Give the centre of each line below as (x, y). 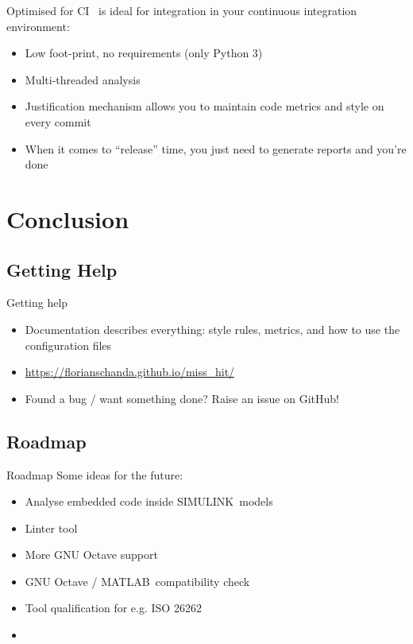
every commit (58, 121)
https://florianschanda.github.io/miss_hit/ (130, 372)
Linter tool (51, 528)
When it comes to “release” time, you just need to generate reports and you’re (216, 148)
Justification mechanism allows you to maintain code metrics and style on (205, 106)
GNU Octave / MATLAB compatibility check (137, 581)
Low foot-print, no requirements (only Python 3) (144, 53)
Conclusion (68, 218)
